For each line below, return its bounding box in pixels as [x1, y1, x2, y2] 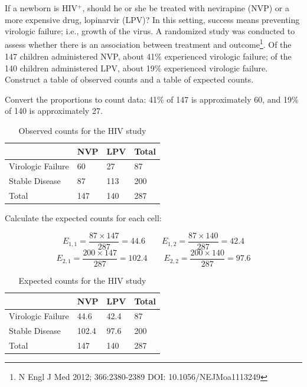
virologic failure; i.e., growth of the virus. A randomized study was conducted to [5, 25, 295, 37]
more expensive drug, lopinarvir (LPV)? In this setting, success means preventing [5, 13, 300, 25]
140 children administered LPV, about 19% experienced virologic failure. [5, 61, 268, 74]
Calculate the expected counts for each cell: [5, 212, 162, 224]
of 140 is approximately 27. [5, 104, 103, 117]
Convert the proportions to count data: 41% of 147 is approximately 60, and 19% [5, 93, 299, 105]
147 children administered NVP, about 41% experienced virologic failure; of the [5, 50, 292, 63]
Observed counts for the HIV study [18, 124, 146, 136]
